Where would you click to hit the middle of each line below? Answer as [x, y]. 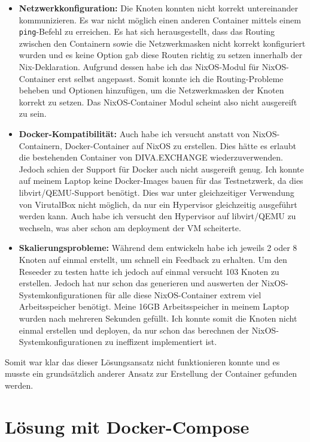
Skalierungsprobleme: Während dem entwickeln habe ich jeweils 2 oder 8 [158, 248]
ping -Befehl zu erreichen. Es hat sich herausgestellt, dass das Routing [147, 31]
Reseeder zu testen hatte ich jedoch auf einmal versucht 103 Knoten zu [149, 271]
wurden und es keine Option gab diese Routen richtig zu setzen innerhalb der [161, 55]
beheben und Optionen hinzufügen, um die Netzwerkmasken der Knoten [151, 90]
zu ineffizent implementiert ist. [161, 342]
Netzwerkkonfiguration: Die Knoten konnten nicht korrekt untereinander [158, 8]
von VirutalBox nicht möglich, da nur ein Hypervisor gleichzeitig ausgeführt [158, 204]
